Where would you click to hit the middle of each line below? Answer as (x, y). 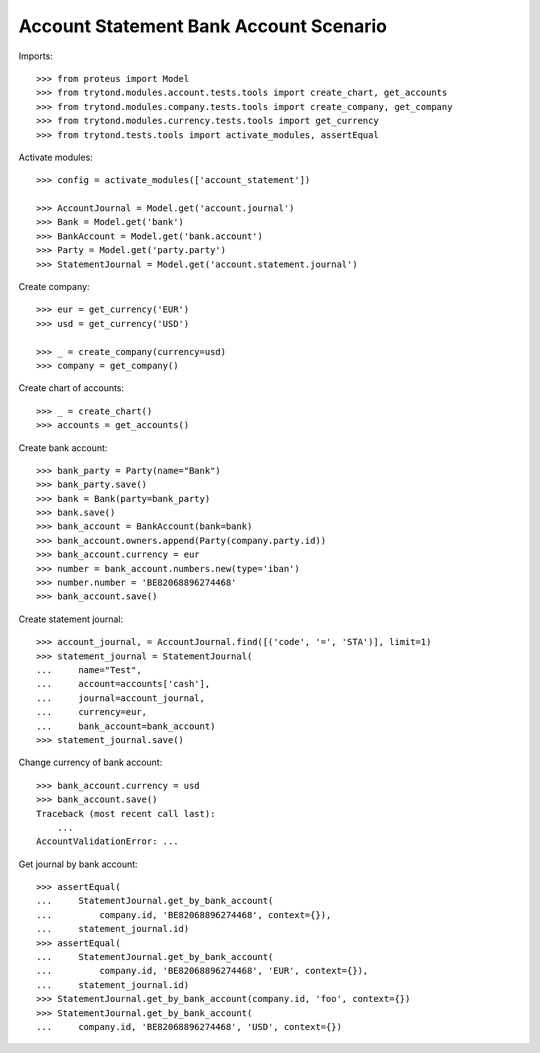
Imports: (36, 56)
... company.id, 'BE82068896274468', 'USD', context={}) (189, 1026)
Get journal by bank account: (78, 864)
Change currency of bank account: (90, 762)
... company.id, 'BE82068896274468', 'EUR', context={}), (202, 971)
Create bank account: (63, 447)
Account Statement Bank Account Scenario (202, 26)
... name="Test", (89, 670)
